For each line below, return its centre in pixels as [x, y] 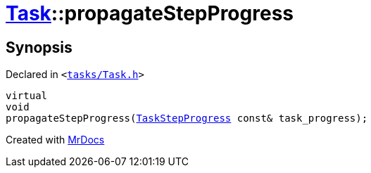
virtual [27, 96]
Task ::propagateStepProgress [150, 13]
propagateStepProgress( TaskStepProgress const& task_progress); [187, 118]
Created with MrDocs [55, 140]
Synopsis [39, 47]
